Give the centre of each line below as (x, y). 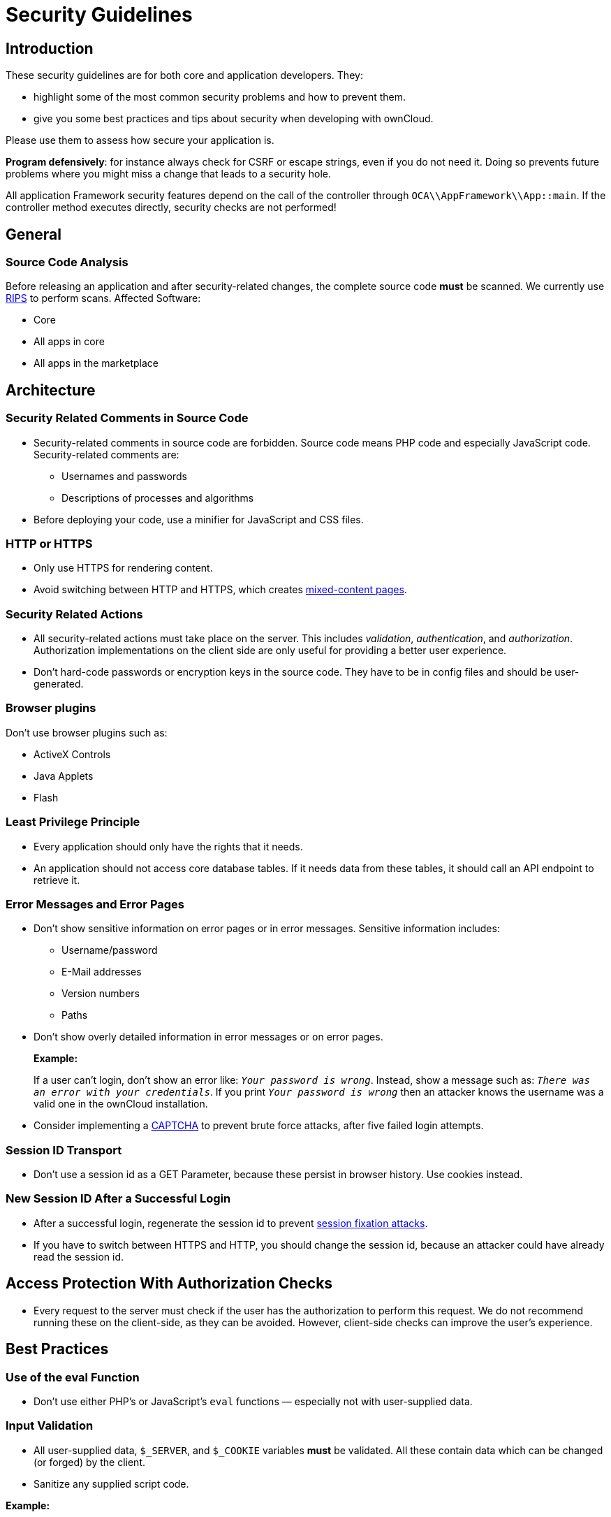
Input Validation (50, 1426)
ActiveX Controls (72, 754)
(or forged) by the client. (90, 1462)
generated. (59, 684)
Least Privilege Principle (73, 822)
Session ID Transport (64, 1150)
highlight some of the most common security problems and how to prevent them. (220, 97)
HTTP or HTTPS (49, 543)
